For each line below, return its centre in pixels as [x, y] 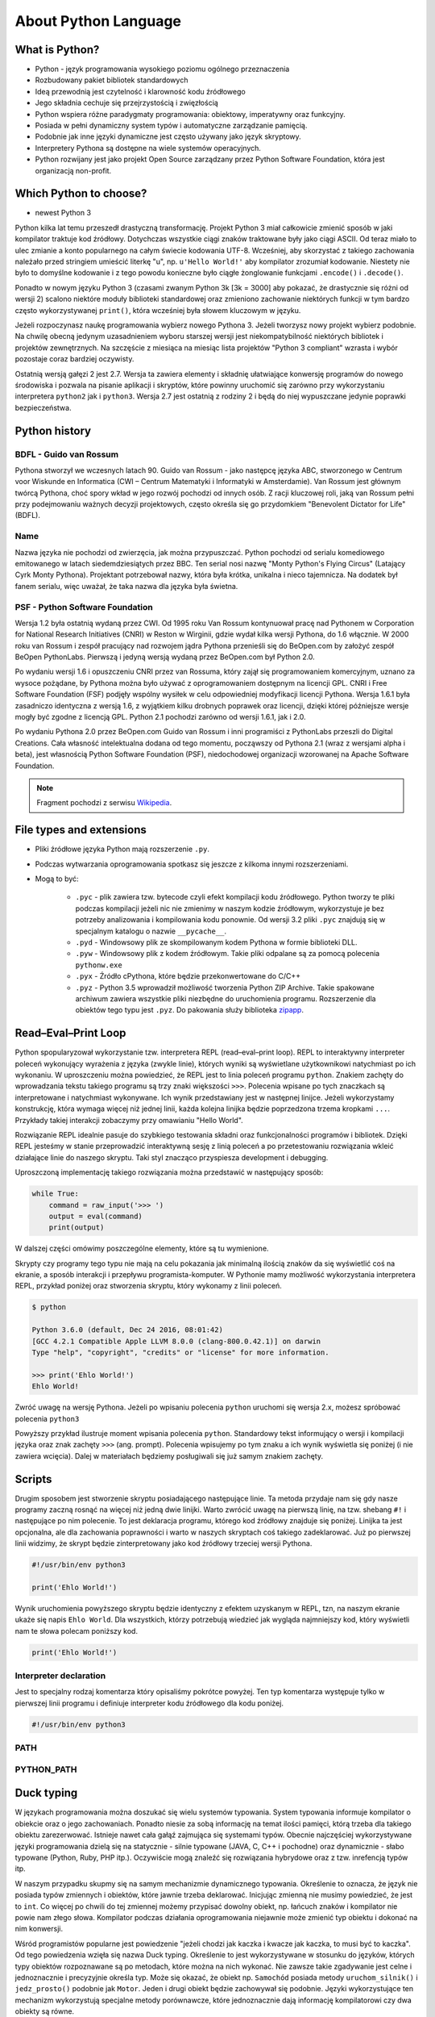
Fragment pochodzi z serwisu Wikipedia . [104, 803]
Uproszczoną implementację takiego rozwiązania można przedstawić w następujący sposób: [169, 1172]
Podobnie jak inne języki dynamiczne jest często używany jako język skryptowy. [168, 136]
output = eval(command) [95, 1216]
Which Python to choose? [81, 194]
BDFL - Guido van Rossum [67, 454]
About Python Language [98, 21]
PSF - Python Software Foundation [84, 607]
